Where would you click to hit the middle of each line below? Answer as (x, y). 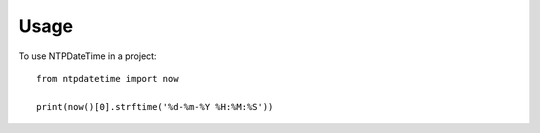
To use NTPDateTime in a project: (87, 56)
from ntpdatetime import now (107, 78)
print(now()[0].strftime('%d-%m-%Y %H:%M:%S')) (155, 106)
